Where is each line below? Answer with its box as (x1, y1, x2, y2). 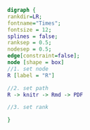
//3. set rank (7, 104, 49, 111)
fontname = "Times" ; (7, 20, 61, 27)
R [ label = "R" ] (7, 72, 55, 79)
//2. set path (7, 84, 49, 91)
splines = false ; (7, 32, 58, 40)
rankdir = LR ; (7, 13, 42, 20)
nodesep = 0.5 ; (7, 46, 52, 53)
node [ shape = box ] (7, 59, 65, 66)
